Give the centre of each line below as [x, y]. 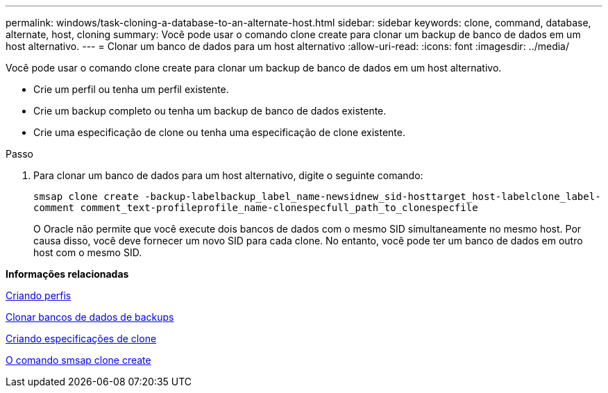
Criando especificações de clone [81, 338]
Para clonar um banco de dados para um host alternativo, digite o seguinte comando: [228, 175]
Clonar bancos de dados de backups [90, 317]
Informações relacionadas [67, 274]
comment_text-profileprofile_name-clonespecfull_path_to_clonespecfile [279, 208]
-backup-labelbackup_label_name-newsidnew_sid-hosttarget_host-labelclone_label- [373, 196]
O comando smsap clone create [78, 360]
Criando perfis [39, 295]
